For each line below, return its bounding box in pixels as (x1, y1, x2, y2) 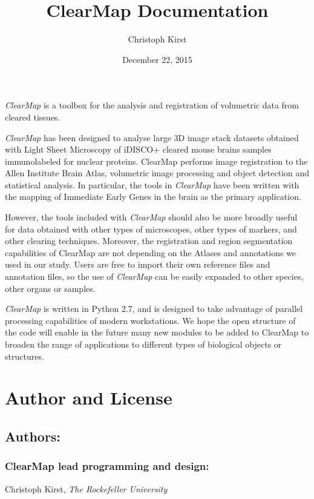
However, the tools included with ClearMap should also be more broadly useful (5, 211, 298, 223)
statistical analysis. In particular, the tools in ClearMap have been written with (5, 178, 299, 191)
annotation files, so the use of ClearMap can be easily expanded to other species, (5, 270, 304, 283)
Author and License (5, 385, 172, 410)
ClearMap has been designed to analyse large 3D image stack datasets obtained (5, 131, 299, 144)
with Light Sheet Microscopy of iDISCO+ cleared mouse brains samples (5, 143, 272, 156)
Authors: (5, 426, 61, 445)
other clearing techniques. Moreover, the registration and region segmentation (5, 234, 293, 247)
